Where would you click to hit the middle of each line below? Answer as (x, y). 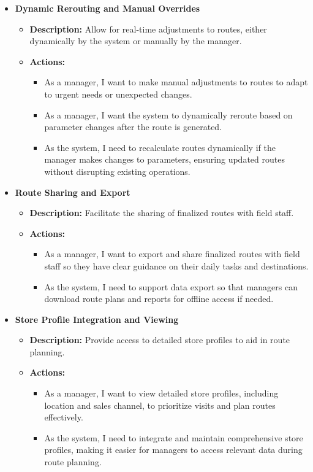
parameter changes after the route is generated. (133, 127)
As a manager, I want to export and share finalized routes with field (172, 254)
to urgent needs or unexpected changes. (118, 94)
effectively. (64, 417)
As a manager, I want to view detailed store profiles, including (161, 393)
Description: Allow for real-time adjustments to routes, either (148, 29)
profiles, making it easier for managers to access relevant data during (173, 450)
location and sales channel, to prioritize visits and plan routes (160, 405)
